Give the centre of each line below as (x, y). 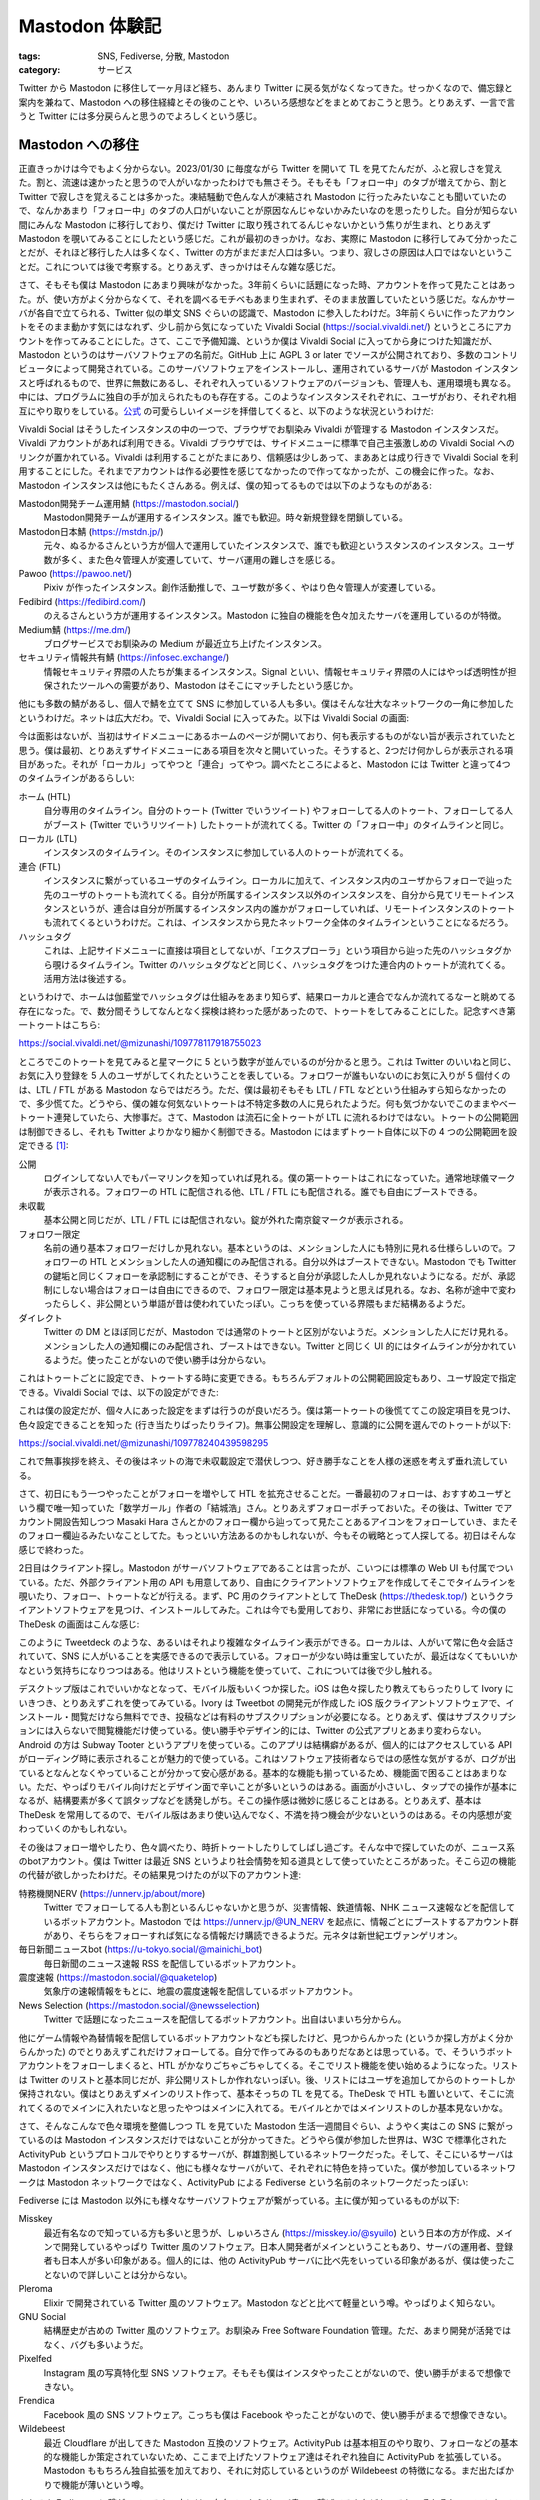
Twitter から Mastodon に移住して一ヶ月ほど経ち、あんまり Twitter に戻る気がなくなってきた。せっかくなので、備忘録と (266, 88)
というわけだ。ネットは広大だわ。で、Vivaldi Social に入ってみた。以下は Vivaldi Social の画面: (214, 717)
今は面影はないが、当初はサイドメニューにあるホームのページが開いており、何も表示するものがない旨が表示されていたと (267, 736)
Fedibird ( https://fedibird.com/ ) (82, 601)
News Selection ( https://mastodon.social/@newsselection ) (139, 2005)
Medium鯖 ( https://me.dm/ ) (75, 629)
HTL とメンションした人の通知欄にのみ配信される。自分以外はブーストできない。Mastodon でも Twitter (303, 1262)
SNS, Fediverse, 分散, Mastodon (163, 56)
